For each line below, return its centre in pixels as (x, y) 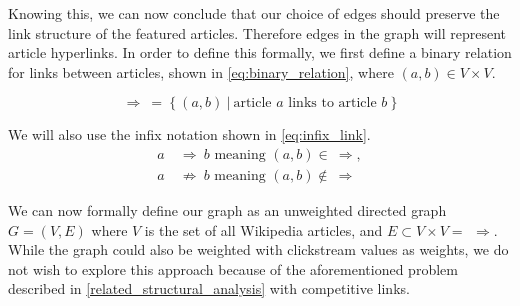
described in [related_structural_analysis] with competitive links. (209, 288)
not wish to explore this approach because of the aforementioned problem (233, 268)
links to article (332, 103)
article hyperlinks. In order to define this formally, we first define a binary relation (260, 52)
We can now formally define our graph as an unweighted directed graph (227, 210)
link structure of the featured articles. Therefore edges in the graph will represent (257, 32)
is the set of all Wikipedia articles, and (263, 229)
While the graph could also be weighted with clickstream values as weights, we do (258, 249)
